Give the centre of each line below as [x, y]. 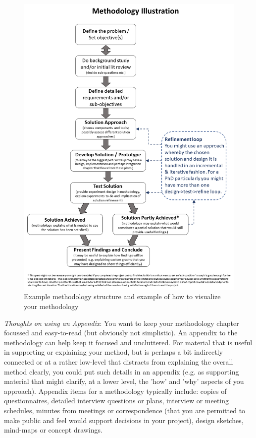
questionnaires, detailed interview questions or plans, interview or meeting [117, 401]
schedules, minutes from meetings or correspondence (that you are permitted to [125, 410]
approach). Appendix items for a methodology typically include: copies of [115, 391]
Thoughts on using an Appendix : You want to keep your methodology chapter [122, 323]
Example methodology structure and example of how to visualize [122, 296]
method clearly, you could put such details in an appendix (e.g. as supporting [122, 371]
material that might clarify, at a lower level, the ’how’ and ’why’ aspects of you [124, 381]
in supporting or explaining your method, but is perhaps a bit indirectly [113, 352]
